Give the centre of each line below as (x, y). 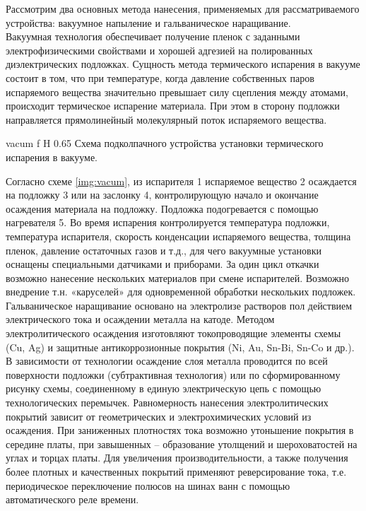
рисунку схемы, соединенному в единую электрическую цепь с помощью (164, 388)
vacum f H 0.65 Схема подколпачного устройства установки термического (165, 143)
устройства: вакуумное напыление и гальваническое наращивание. (148, 22)
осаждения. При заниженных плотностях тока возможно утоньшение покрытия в (180, 430)
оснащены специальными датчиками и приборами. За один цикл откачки (163, 264)
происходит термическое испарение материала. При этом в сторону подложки (173, 106)
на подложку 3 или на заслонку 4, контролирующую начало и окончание (162, 195)
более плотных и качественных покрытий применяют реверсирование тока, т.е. (176, 471)
